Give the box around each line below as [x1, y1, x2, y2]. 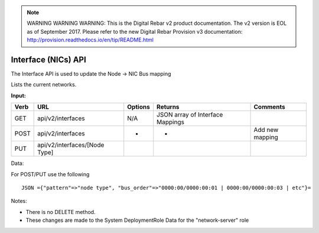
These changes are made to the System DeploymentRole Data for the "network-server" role [25, 216, 249, 224]
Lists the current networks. [11, 81, 77, 88]
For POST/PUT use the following [11, 170, 90, 177]
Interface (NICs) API [11, 54, 87, 64]
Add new [253, 126, 279, 134]
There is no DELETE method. [25, 208, 96, 215]
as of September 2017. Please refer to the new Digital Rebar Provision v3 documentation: [27, 28, 243, 35]
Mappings [157, 118, 184, 127]
